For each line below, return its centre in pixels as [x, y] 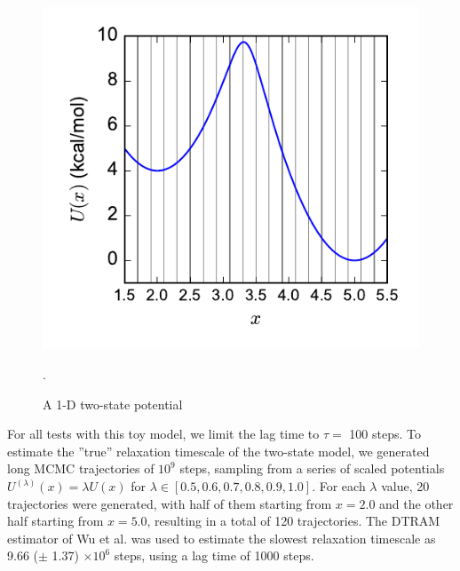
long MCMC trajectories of [81, 468]
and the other [416, 503]
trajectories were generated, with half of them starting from [170, 503]
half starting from [56, 521]
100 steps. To [385, 434]
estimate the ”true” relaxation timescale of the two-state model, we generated [218, 451]
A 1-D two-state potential [113, 404]
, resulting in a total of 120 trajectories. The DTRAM [293, 521]
